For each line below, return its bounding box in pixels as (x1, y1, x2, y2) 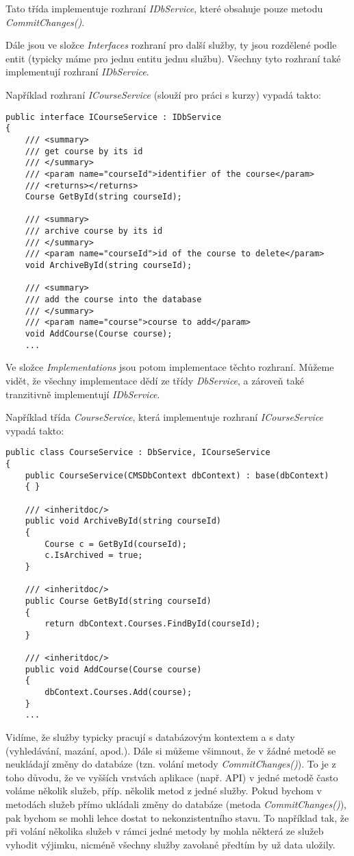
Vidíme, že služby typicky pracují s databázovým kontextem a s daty (5, 730, 295, 744)
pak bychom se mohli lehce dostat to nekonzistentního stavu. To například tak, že (5, 810, 349, 824)
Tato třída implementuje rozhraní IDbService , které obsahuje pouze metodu (5, 1, 323, 15)
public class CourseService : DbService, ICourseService (5, 448, 270, 458)
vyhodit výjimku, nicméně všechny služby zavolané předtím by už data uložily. (5, 837, 336, 851)
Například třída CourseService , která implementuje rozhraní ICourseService (5, 410, 324, 424)
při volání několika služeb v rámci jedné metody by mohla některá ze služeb (5, 824, 324, 838)
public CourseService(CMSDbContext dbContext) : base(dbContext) (25, 470, 329, 480)
